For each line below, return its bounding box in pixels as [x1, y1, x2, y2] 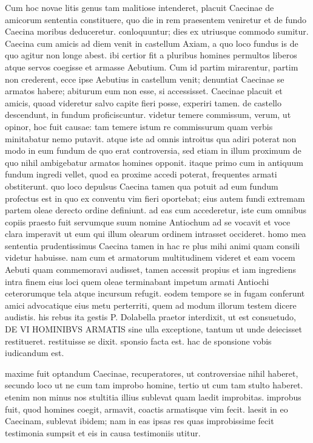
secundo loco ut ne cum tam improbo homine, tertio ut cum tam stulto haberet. [5, 379, 303, 391]
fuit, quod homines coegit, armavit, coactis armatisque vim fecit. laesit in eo [5, 402, 288, 415]
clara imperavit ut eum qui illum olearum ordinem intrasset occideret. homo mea [5, 227, 306, 240]
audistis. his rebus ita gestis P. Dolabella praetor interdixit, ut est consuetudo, [5, 311, 296, 323]
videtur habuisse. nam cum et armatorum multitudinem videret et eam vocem [5, 251, 295, 264]
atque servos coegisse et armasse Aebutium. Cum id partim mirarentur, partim [5, 60, 298, 73]
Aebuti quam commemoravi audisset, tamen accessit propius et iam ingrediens [5, 263, 297, 276]
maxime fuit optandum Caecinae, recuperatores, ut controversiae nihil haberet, [5, 366, 298, 379]
